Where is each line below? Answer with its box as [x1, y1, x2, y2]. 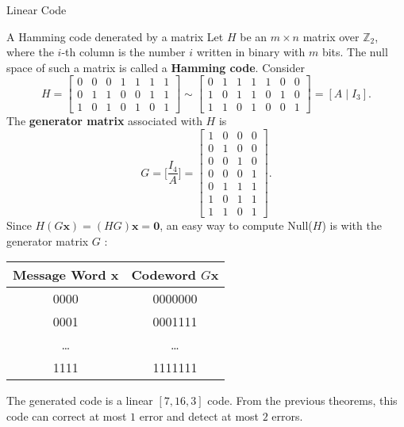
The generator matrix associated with [6, 112, 202, 129]
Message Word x [13, 265, 119, 284]
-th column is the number [61, 44, 186, 60]
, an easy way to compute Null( [160, 217, 313, 234]
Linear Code [6, 2, 67, 17]
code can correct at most [6, 408, 127, 425]
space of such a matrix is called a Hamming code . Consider [6, 59, 305, 75]
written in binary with [196, 44, 306, 60]
